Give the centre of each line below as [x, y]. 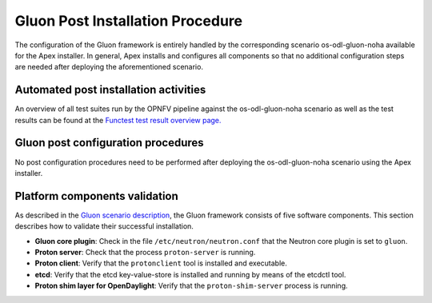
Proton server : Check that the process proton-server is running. [145, 252]
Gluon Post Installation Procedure [129, 21]
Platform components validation [97, 196]
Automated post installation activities [110, 90]
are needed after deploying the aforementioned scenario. [109, 67]
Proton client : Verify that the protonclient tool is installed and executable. [161, 263]
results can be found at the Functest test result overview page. [118, 120]
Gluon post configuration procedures [109, 143]
